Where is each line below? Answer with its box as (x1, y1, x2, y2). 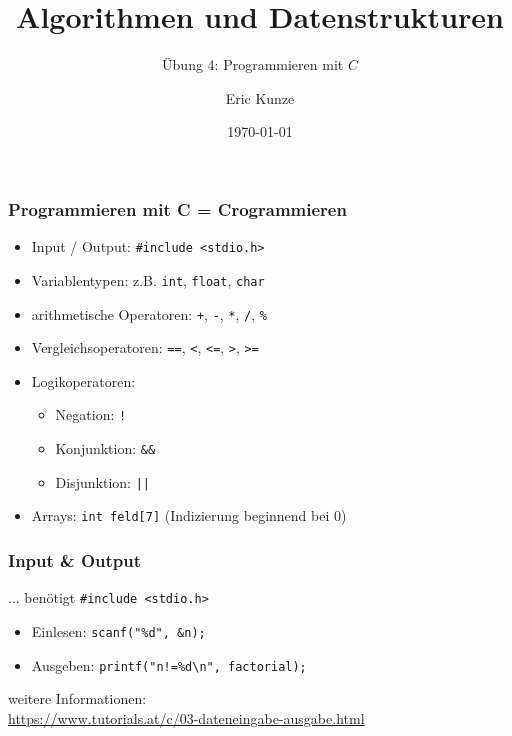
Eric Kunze (225, 87, 295, 108)
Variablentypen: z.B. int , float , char (31, 269, 265, 290)
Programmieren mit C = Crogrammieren (8, 196, 347, 221)
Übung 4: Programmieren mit (162, 54, 344, 75)
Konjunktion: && (55, 438, 156, 459)
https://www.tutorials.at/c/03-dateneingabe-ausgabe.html (8, 707, 365, 728)
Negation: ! (55, 404, 127, 425)
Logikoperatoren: (31, 370, 136, 391)
